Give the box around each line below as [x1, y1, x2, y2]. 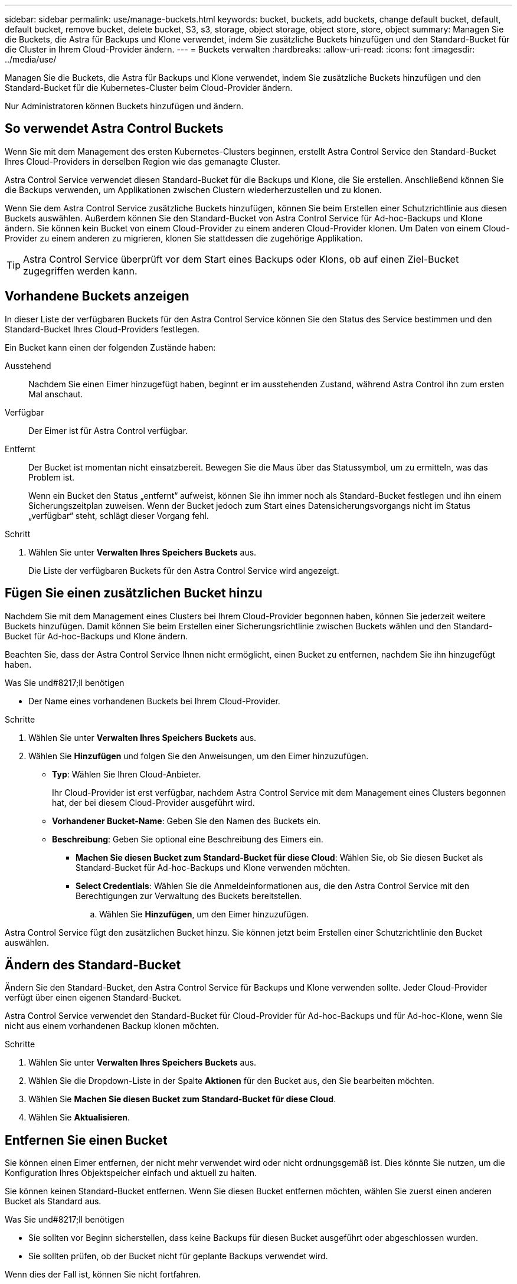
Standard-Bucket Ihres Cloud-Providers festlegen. [5, 324, 199, 334]
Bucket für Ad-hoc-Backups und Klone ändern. [5, 630, 188, 641]
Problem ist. [28, 472, 75, 482]
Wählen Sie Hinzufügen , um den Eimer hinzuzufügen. [99, 909, 309, 919]
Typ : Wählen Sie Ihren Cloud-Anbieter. [52, 769, 201, 779]
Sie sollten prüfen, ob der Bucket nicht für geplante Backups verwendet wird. [28, 1251, 328, 1262]
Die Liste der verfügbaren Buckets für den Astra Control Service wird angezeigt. [28, 565, 339, 576]
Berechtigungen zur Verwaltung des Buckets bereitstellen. [76, 890, 302, 901]
